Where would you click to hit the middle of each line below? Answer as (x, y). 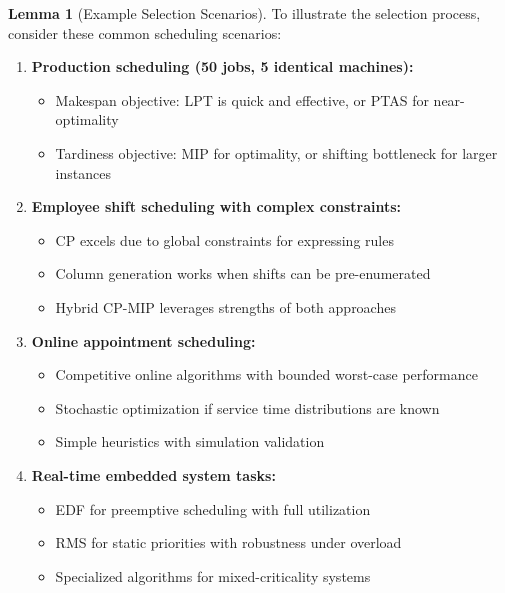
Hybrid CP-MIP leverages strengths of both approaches (225, 306)
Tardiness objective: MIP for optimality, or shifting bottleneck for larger (276, 152)
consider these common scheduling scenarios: (145, 32)
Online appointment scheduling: (143, 340)
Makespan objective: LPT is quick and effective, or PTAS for (242, 99)
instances (83, 172)
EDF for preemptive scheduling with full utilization (213, 508)
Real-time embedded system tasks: (153, 474)
